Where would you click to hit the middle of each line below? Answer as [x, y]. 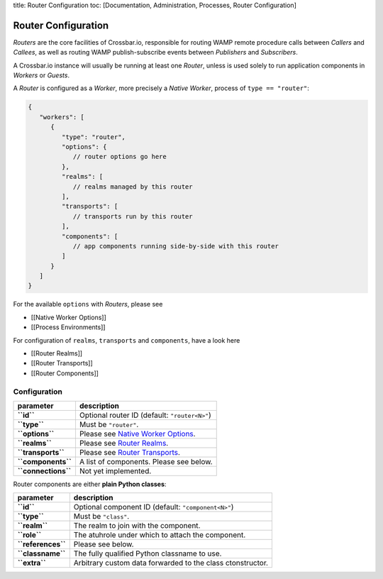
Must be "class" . [101, 517]
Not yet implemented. [115, 470]
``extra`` [32, 563]
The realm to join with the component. [137, 526]
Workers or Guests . [41, 75]
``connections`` [44, 470]
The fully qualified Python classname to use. [148, 553]
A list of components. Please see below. [146, 461]
